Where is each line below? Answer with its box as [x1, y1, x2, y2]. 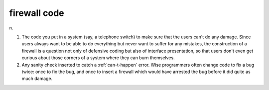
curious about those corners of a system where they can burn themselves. [21, 55, 175, 61]
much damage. [21, 76, 53, 82]
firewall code [9, 7, 64, 18]
